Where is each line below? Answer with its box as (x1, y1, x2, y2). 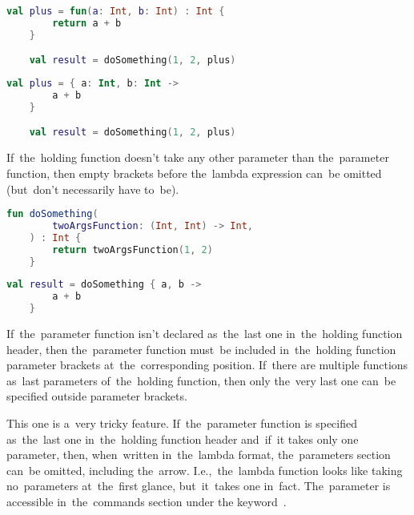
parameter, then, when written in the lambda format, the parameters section (6, 446, 391, 463)
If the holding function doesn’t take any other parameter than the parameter (6, 149, 389, 166)
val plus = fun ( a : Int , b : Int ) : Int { (6, 6, 225, 17)
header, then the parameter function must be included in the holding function (6, 340, 396, 357)
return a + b (52, 17, 122, 29)
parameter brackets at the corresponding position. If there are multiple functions (6, 356, 408, 373)
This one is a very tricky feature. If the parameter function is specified (6, 415, 358, 432)
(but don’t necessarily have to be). (6, 180, 179, 197)
